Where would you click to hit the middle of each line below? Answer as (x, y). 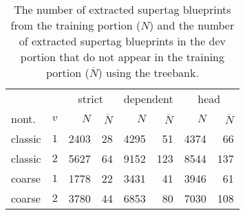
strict (91, 99)
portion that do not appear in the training (122, 57)
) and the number (192, 25)
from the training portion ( (76, 25)
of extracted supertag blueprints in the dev (122, 41)
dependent (148, 99)
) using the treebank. (148, 72)
